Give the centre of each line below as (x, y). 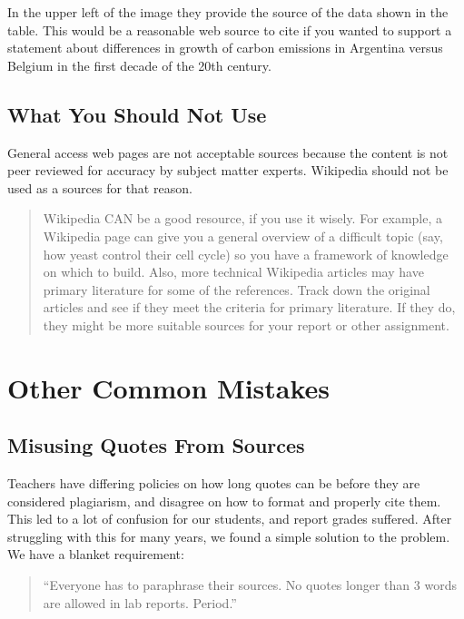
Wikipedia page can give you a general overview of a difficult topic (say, (243, 236)
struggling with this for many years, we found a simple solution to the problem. (229, 536)
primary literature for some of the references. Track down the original (237, 289)
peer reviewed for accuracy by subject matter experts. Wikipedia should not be (228, 170)
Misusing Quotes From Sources (156, 445)
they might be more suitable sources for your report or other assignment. (246, 324)
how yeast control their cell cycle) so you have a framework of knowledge (246, 254)
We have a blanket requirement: (96, 554)
